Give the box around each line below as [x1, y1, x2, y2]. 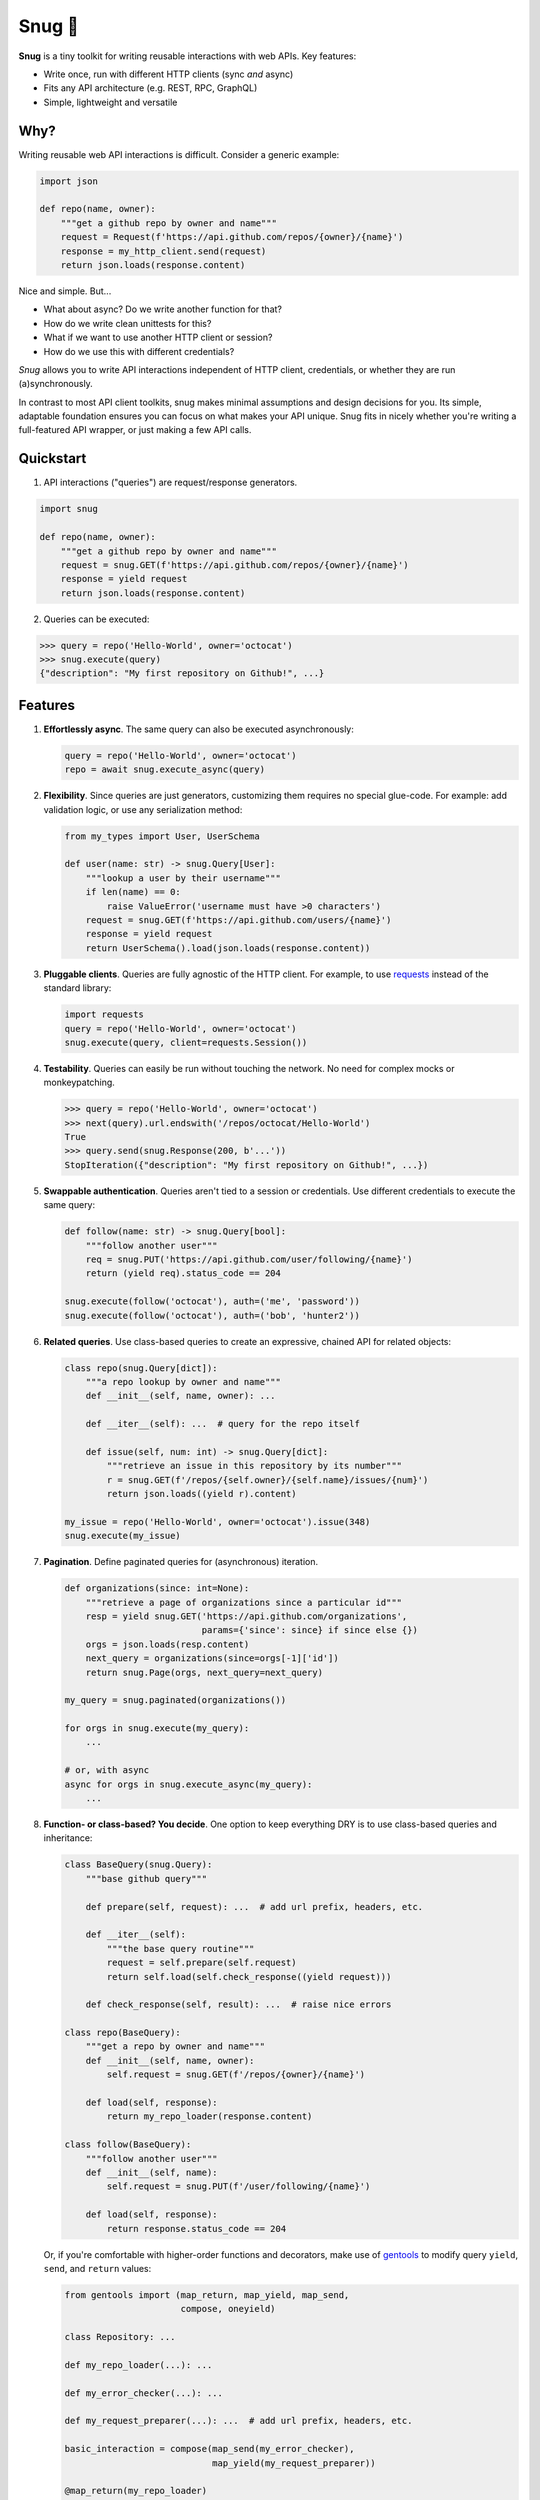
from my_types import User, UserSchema [64, 830, 260, 842]
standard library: [43, 982, 112, 994]
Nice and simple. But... [18, 285, 112, 297]
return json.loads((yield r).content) [106, 1488, 297, 1500]
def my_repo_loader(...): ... [64, 2359, 213, 2370]
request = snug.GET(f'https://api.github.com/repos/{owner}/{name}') [60, 559, 409, 570]
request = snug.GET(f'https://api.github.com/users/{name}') [85, 915, 392, 926]
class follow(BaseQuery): [64, 2139, 192, 2150]
